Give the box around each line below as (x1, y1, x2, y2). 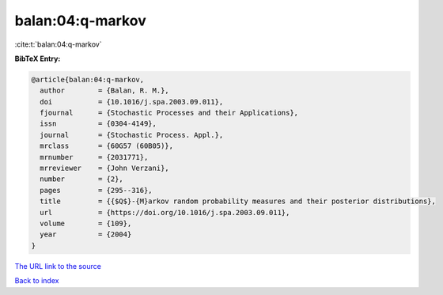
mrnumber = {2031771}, (40, 153, 149, 161)
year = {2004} (40, 230, 132, 239)
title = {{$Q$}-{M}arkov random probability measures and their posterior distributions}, (40, 197, 437, 206)
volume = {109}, (40, 219, 132, 228)
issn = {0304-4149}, (40, 119, 157, 128)
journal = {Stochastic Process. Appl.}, (40, 130, 224, 139)
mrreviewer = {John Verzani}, (40, 164, 169, 173)
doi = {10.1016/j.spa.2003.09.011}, (40, 97, 224, 106)
